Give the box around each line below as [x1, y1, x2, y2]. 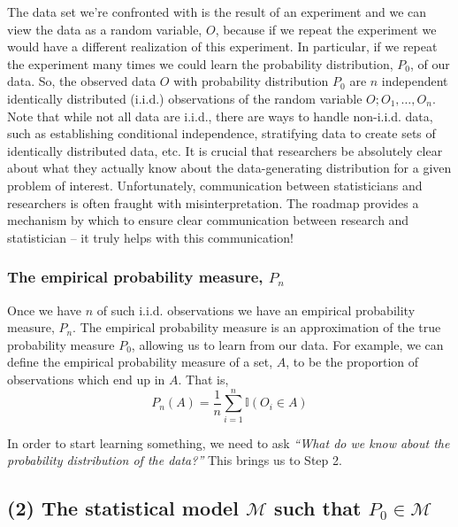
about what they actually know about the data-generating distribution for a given [7, 159, 452, 177]
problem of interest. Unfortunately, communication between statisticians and [7, 175, 423, 194]
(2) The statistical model [7, 494, 239, 522]
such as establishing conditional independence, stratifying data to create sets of [7, 124, 436, 143]
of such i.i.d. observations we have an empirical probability [96, 300, 416, 319]
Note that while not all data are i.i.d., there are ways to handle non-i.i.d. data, [7, 106, 433, 125]
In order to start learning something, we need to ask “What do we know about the [7, 433, 450, 452]
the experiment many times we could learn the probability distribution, [7, 54, 393, 73]
